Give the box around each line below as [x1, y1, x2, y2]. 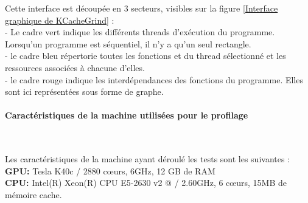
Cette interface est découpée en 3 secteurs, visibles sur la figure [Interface [5, 2, 278, 14]
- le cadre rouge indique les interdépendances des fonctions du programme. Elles [5, 73, 303, 86]
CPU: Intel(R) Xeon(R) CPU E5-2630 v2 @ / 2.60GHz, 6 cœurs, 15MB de [5, 176, 287, 189]
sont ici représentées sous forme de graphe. [5, 85, 164, 98]
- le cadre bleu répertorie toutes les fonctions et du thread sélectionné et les [5, 49, 286, 62]
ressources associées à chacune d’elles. [5, 61, 145, 74]
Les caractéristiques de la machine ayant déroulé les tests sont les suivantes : [5, 153, 290, 165]
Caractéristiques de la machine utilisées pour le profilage [5, 109, 248, 122]
